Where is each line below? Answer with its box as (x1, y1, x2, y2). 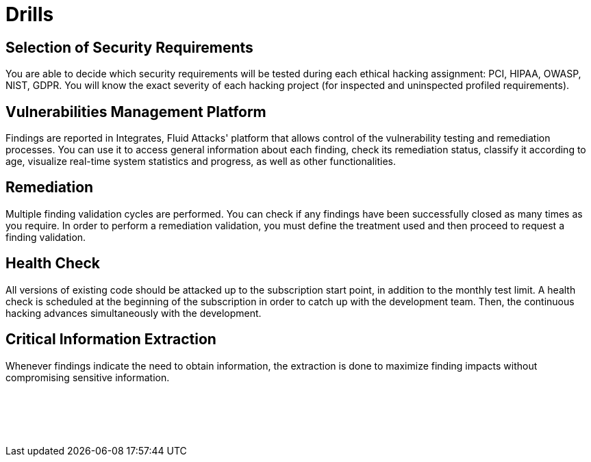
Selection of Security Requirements (5, 38, 253, 56)
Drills (5, 3, 54, 26)
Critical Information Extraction (5, 331, 216, 348)
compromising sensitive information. (5, 371, 170, 383)
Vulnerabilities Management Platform (5, 103, 266, 120)
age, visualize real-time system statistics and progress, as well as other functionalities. (5, 155, 396, 168)
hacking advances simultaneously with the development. (5, 307, 262, 319)
